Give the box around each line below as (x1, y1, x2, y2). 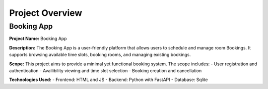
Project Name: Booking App (9, 36, 67, 42)
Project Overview (9, 7, 82, 18)
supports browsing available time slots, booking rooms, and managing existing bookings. (9, 52, 191, 58)
